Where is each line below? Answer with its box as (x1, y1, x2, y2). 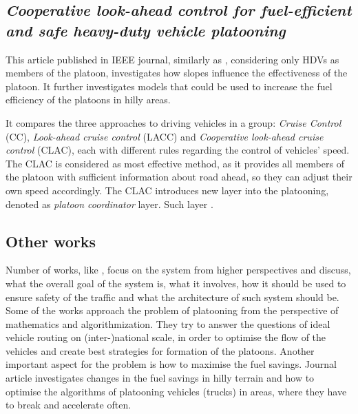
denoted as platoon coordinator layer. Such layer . (6, 196, 213, 211)
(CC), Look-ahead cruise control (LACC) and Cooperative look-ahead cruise (6, 129, 324, 143)
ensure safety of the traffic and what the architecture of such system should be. (6, 289, 339, 304)
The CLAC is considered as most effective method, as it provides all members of (6, 156, 344, 170)
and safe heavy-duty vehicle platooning (6, 19, 286, 41)
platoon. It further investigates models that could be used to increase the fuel (6, 79, 333, 93)
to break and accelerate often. (6, 397, 131, 412)
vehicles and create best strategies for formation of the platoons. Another (6, 343, 315, 358)
